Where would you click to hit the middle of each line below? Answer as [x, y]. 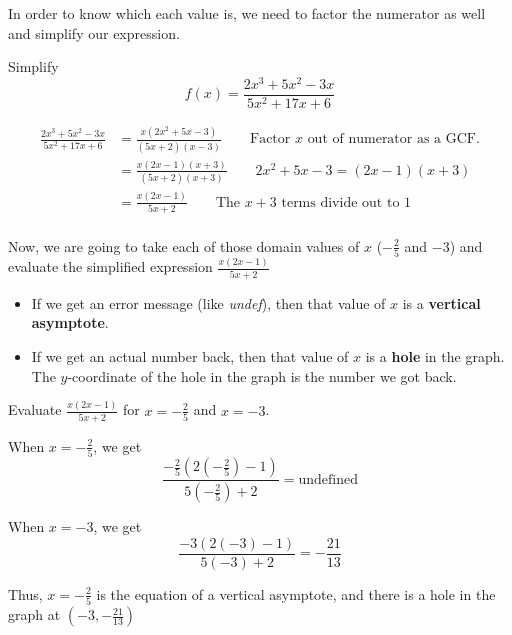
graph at [34, 614]
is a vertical [441, 302]
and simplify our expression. [94, 32]
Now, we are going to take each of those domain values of [184, 245]
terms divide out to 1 [346, 202]
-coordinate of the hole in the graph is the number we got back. [262, 375]
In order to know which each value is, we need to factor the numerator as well [247, 13]
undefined [328, 479]
